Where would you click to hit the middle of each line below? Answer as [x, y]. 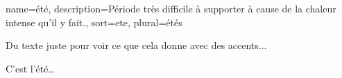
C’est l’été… [30, 68]
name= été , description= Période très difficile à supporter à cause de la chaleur [171, 8]
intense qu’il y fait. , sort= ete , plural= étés [94, 22]
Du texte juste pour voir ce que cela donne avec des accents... [136, 45]
